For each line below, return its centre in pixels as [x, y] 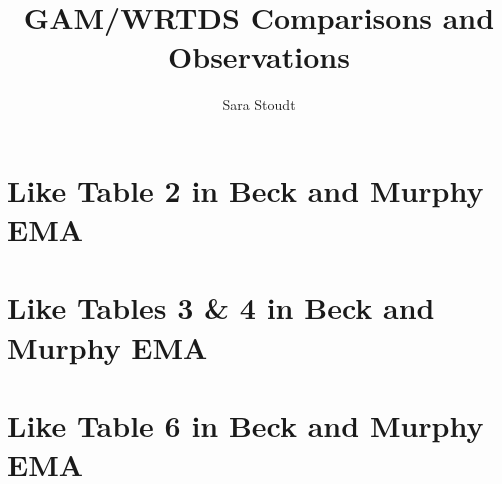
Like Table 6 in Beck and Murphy [245, 425]
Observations [259, 56]
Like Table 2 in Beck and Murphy [245, 189]
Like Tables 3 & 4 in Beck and [221, 307]
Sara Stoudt [259, 104]
